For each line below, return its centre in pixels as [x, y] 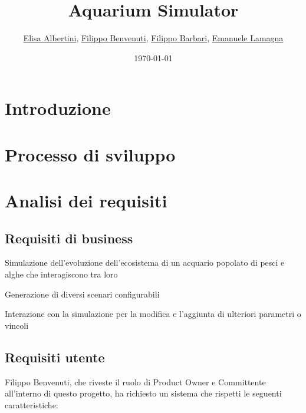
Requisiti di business [69, 238]
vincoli [17, 325]
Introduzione [58, 108]
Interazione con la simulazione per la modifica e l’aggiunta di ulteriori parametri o [153, 314]
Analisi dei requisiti [86, 201]
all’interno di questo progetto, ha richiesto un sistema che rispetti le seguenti [143, 393]
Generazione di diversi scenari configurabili [82, 294]
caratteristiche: [32, 404]
